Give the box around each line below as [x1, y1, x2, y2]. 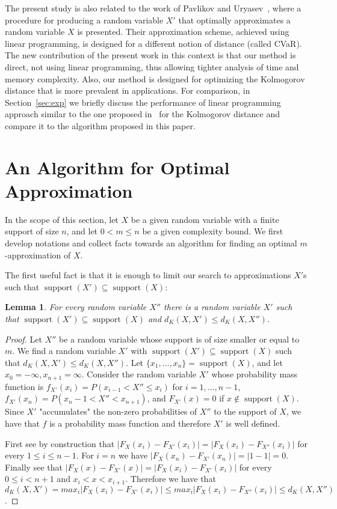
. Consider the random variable [81, 368, 197, 380]
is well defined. [226, 417, 280, 430]
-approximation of [5, 248, 71, 261]
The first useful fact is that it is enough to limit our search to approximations [5, 269, 291, 281]
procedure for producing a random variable [5, 13, 164, 26]
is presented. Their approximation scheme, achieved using [77, 25, 289, 38]
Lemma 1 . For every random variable [5, 300, 147, 313]
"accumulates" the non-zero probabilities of [39, 405, 197, 418]
